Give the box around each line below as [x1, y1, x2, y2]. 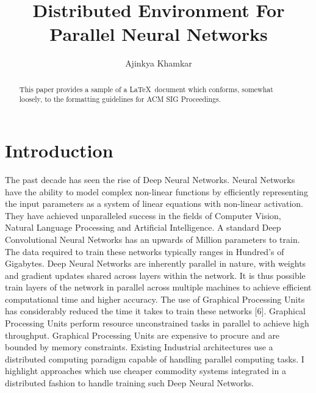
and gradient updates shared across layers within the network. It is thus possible [5, 269, 306, 281]
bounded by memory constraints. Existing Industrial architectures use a [5, 341, 273, 353]
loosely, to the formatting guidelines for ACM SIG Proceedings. [19, 94, 221, 104]
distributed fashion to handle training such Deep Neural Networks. [5, 377, 254, 389]
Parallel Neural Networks [49, 21, 268, 46]
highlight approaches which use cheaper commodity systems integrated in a [5, 364, 286, 377]
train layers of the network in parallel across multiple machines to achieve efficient [5, 281, 312, 294]
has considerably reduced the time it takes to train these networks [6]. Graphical [5, 305, 306, 317]
